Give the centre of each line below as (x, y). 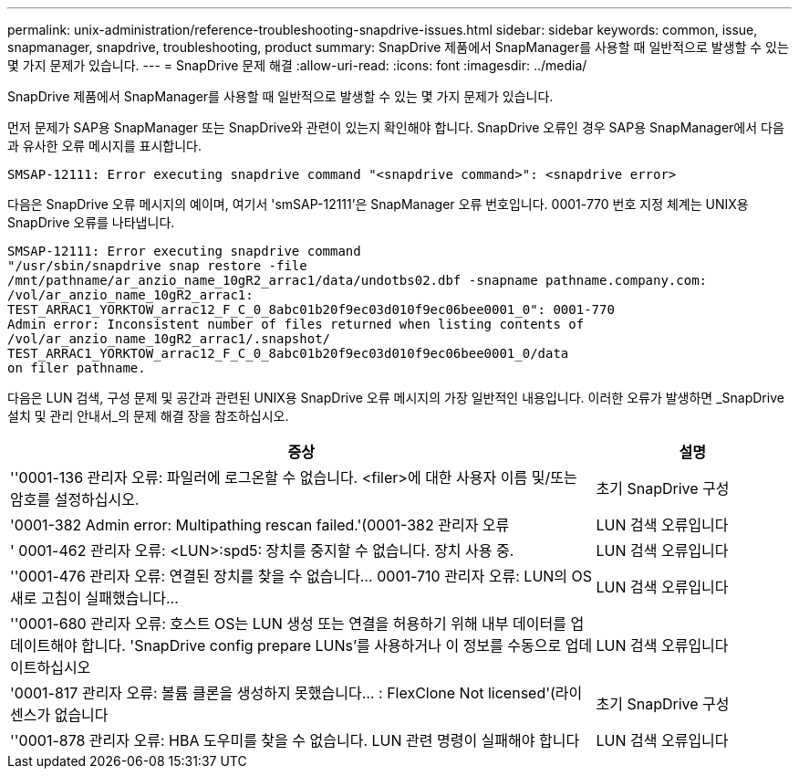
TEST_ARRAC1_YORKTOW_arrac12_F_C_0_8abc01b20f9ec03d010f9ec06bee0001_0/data (288, 353)
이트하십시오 (51, 667)
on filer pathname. (77, 368)
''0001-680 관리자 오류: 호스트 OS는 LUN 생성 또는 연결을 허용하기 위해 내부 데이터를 (288, 624)
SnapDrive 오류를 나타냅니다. (91, 222)
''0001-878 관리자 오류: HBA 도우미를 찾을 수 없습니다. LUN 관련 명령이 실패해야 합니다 (295, 740)
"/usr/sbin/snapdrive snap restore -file (157, 266)
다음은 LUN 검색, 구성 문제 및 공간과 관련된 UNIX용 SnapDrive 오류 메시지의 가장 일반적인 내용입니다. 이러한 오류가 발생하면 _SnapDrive (396, 398)
